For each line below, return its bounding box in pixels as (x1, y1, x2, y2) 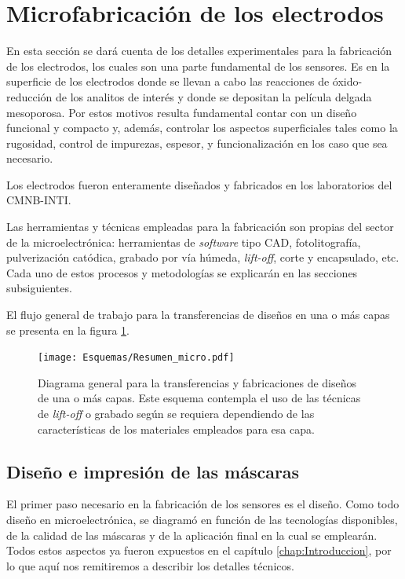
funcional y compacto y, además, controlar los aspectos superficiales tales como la (6, 119, 398, 136)
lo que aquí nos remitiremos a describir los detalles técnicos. (6, 557, 294, 574)
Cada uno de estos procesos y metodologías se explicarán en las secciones (6, 264, 358, 280)
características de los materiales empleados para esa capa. (38, 420, 315, 437)
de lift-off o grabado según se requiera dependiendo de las (38, 405, 315, 422)
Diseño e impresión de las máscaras (6, 459, 300, 483)
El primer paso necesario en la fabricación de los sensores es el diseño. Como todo (6, 496, 400, 512)
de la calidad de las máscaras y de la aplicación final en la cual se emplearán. (6, 526, 378, 543)
